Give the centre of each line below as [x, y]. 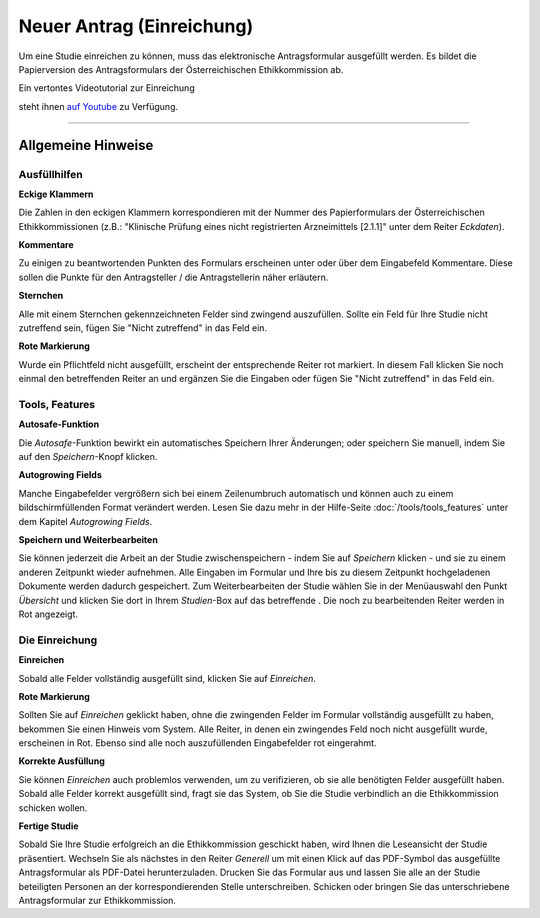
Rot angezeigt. [48, 614]
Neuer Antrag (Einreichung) [136, 26]
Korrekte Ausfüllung [61, 761]
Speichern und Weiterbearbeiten [88, 540]
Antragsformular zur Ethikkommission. [97, 900]
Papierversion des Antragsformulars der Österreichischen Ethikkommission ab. [181, 69]
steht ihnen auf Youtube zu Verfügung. [98, 106]
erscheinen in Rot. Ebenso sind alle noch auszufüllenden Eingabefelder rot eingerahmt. [197, 743]
